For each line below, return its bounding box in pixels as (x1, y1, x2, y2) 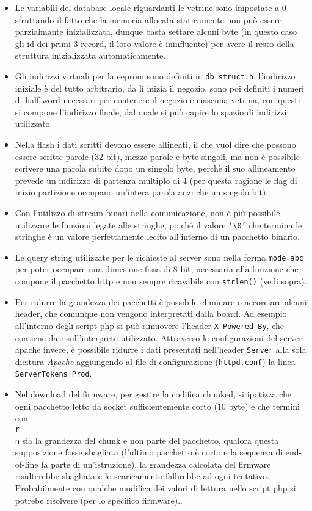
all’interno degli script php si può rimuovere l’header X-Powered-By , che (15, 319, 284, 332)
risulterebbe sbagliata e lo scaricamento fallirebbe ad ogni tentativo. (15, 469, 269, 482)
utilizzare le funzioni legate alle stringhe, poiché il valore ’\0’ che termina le (15, 218, 302, 231)
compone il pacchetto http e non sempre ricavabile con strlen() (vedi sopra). (15, 275, 307, 288)
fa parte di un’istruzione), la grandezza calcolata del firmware (41, 457, 271, 470)
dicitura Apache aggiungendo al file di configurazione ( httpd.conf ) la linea (15, 355, 296, 368)
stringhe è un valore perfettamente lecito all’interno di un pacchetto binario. (15, 230, 300, 243)
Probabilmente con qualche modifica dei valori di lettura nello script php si (15, 482, 296, 494)
